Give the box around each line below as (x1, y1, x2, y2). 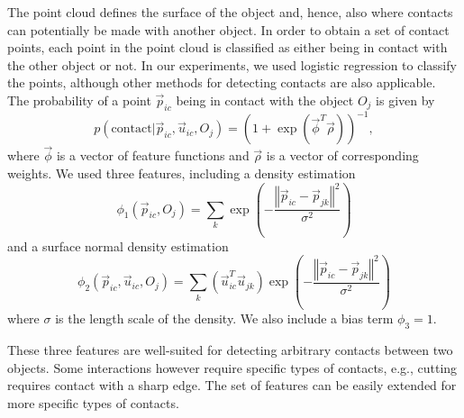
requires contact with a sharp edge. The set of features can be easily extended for (7, 376, 457, 395)
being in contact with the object (176, 90, 354, 109)
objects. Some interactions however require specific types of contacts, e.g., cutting (7, 358, 458, 377)
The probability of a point (7, 90, 151, 109)
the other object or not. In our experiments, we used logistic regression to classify (7, 55, 457, 74)
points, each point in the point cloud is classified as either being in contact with (7, 38, 448, 57)
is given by (376, 90, 435, 109)
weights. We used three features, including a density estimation (7, 164, 356, 183)
